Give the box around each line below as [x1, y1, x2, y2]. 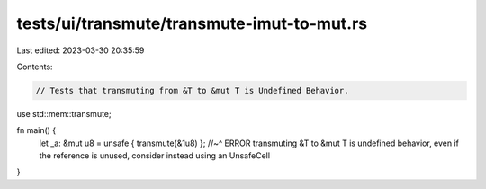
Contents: [16, 61, 53, 72]
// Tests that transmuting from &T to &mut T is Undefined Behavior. [35, 85, 349, 95]
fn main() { [16, 125, 57, 136]
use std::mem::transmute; [16, 108, 112, 119]
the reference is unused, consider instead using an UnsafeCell [39, 150, 270, 161]
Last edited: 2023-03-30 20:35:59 [16, 45, 145, 56]
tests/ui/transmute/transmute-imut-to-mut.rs [16, 13, 368, 33]
